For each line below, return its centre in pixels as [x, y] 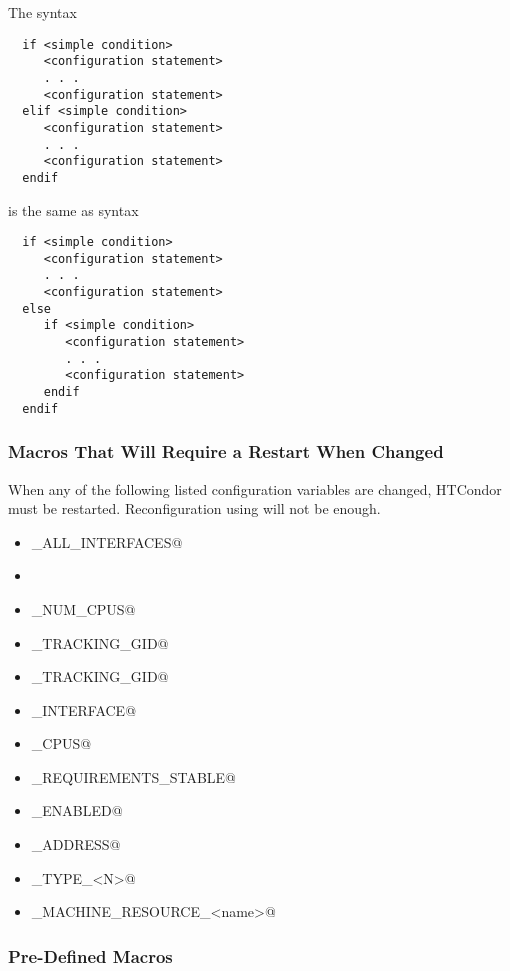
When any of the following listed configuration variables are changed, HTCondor [255, 488]
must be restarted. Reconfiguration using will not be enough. [194, 508]
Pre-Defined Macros [90, 955]
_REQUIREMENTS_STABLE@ [134, 776]
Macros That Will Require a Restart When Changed [226, 451]
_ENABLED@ [77, 810]
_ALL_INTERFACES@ [107, 541]
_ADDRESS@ [76, 844]
